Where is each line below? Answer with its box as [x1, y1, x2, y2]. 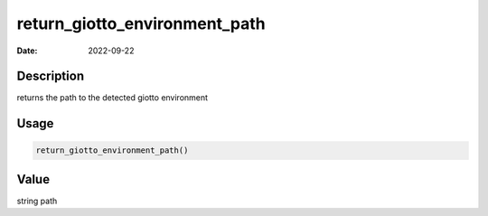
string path [16, 195, 58, 206]
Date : [16, 45, 38, 56]
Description [16, 69, 85, 84]
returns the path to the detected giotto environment [16, 92, 208, 103]
